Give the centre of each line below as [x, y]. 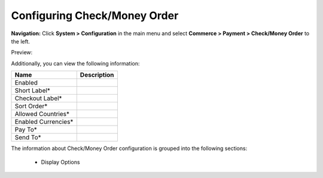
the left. [20, 41]
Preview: [22, 52]
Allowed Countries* [42, 114]
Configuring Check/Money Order [95, 15]
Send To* [28, 138]
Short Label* [33, 90]
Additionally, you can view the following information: [75, 63]
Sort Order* [31, 106]
